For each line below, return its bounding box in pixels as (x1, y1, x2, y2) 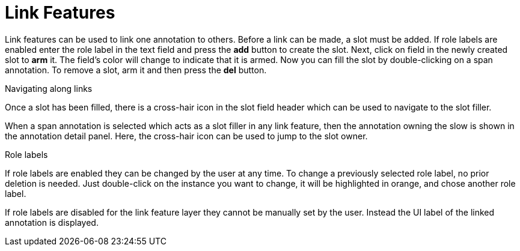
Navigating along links (5, 83, 93, 94)
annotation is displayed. (5, 217, 99, 228)
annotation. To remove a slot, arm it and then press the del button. (5, 64, 267, 75)
